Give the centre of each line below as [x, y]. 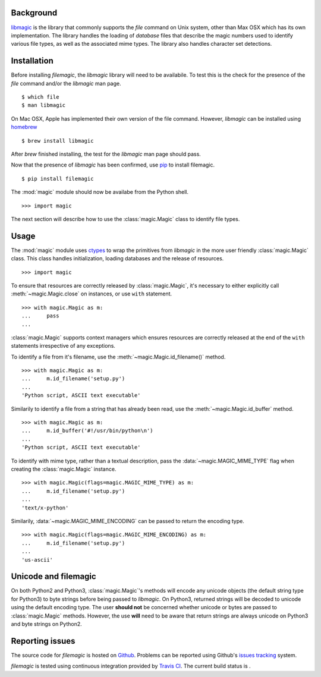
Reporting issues [43, 641]
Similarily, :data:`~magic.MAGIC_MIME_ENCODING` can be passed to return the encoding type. [128, 521]
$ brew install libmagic [58, 141]
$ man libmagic [44, 105]
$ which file [40, 97]
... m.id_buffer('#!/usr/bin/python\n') [88, 431]
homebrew [24, 127]
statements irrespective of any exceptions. [63, 346]
